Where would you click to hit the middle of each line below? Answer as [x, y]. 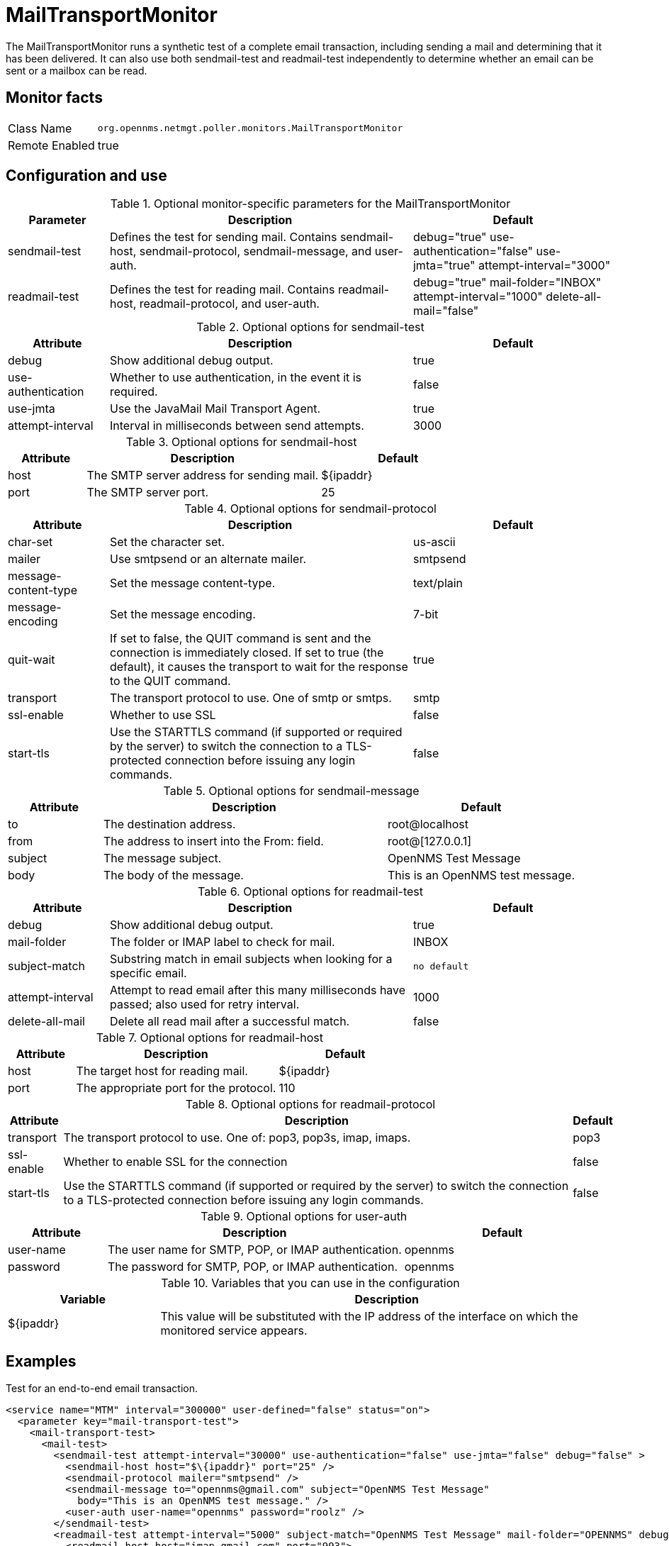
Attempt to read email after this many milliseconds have [258, 990]
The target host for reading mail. [162, 1071]
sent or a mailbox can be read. [77, 70]
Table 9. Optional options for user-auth [304, 1217]
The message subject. [163, 858]
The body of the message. [174, 875]
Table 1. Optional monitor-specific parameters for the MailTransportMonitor [310, 204]
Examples [41, 1361]
